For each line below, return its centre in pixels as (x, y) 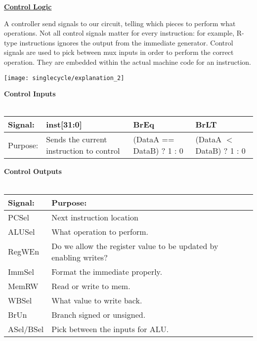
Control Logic (28, 6)
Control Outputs (33, 171)
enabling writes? (80, 257)
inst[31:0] (64, 125)
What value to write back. (97, 300)
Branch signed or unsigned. (99, 314)
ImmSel (21, 271)
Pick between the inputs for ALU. (110, 329)
